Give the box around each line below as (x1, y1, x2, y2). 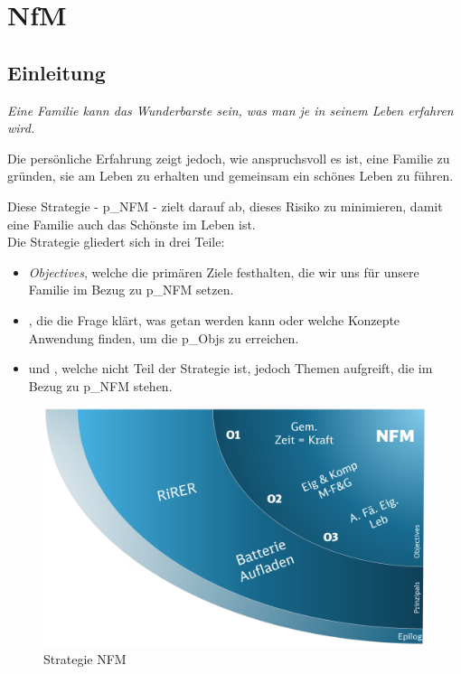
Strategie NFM (43, 650, 127, 669)
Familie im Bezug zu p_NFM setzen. (28, 280, 234, 299)
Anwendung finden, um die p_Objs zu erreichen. (28, 328, 299, 347)
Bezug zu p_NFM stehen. (28, 376, 173, 395)
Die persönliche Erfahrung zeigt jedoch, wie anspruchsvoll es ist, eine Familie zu (7, 148, 450, 167)
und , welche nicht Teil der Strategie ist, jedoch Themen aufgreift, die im (28, 359, 433, 378)
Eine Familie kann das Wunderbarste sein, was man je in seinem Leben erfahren (7, 100, 454, 119)
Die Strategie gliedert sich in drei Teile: (7, 232, 225, 251)
